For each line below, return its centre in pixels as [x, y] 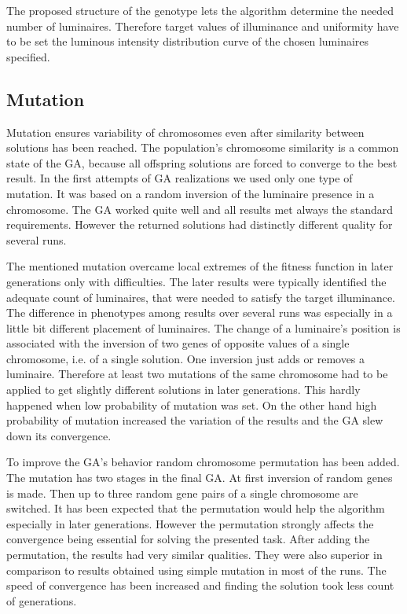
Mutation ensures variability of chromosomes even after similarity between [185, 132]
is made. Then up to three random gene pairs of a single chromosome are [182, 493]
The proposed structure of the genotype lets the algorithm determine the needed [200, 10]
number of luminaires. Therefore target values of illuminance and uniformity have [203, 26]
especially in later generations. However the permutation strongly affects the [190, 523]
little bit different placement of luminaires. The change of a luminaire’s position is [203, 327]
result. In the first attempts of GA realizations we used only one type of [180, 178]
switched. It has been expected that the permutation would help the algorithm [196, 508]
